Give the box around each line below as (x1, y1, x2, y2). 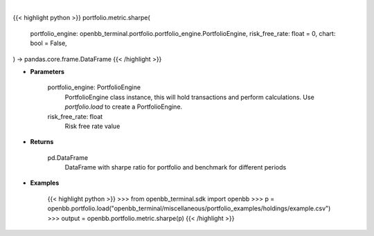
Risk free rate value (64, 122, 121, 130)
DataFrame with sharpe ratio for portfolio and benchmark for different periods (64, 163, 287, 172)
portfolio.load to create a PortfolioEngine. (64, 102, 183, 111)
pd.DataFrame (47, 153, 89, 162)
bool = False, (30, 39, 67, 48)
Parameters (30, 67, 65, 75)
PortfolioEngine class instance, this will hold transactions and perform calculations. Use (64, 93, 314, 101)
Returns (30, 138, 54, 146)
